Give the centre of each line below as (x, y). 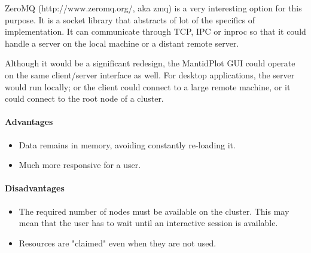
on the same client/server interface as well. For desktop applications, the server (150, 74)
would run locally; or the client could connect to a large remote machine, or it (148, 86)
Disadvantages (35, 188)
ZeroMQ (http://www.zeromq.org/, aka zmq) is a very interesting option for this (153, 8)
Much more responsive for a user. (80, 165)
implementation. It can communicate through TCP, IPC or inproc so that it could (155, 31)
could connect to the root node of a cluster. (84, 98)
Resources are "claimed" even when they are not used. (118, 243)
